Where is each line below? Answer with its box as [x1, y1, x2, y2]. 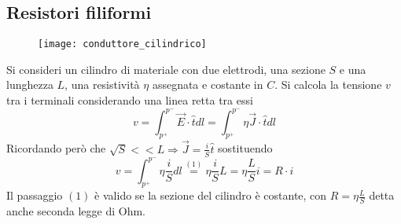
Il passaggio [6, 187, 63, 204]
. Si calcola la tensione [274, 76, 382, 93]
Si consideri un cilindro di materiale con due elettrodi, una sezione [6, 61, 326, 77]
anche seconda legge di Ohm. [6, 203, 146, 219]
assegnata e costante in [152, 76, 263, 93]
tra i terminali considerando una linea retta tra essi [6, 92, 253, 108]
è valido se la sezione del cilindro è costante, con [94, 187, 327, 204]
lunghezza [6, 76, 53, 93]
